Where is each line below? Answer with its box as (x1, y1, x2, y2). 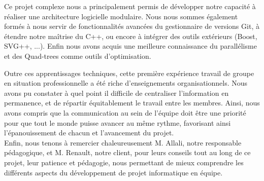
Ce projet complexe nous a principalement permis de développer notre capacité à (4, 1, 256, 11)
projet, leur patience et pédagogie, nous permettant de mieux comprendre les (4, 157, 244, 167)
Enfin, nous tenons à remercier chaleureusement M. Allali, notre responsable (4, 137, 242, 148)
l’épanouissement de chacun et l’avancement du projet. (4, 127, 174, 138)
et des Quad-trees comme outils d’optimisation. (4, 50, 151, 61)
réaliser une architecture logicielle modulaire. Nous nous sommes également (4, 11, 238, 21)
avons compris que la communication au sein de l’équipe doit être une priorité (4, 107, 246, 118)
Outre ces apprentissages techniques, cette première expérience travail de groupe (4, 67, 254, 78)
